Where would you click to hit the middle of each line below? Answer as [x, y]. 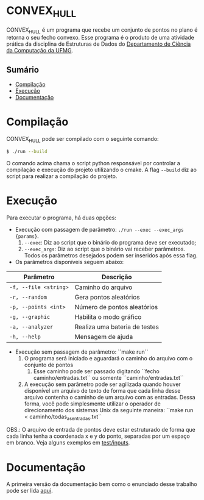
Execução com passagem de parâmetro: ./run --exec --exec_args [99, 229]
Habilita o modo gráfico [108, 316]
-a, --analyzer [31, 327]
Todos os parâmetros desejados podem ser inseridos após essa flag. [111, 255]
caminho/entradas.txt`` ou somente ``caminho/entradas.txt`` [108, 377]
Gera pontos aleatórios [107, 297]
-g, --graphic [30, 317]
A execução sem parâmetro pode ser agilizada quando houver [102, 384]
